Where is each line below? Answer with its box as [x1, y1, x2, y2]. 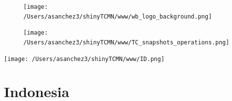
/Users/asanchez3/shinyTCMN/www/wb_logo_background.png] [23, 13, 212, 20]
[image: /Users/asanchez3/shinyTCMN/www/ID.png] [4, 55, 165, 62]
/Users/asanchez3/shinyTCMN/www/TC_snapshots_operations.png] [23, 39, 230, 46]
